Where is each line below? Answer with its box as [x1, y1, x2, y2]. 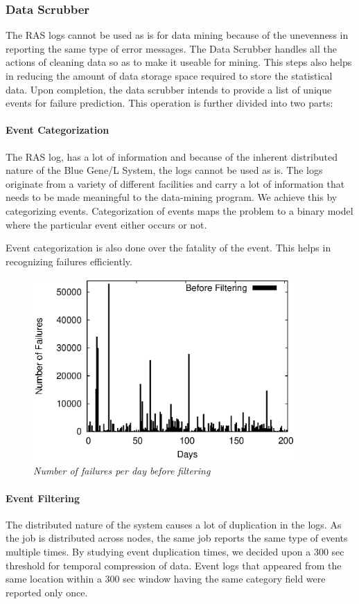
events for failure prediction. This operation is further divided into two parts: [6, 96, 333, 110]
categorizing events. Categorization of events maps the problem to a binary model [6, 203, 353, 217]
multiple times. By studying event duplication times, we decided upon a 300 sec [6, 544, 344, 559]
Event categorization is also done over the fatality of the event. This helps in [6, 240, 331, 255]
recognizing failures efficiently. [6, 254, 132, 268]
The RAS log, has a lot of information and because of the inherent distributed [6, 149, 338, 163]
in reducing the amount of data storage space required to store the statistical [6, 69, 333, 82]
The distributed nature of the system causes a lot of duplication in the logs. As [6, 517, 342, 531]
